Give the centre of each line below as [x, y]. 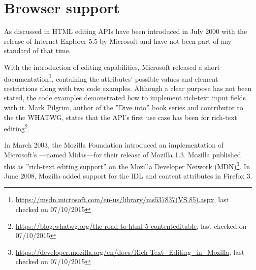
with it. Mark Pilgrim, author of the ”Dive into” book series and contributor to [124, 107]
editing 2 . [17, 128]
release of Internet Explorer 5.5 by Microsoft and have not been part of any [118, 41]
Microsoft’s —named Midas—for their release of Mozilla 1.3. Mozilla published [123, 154]
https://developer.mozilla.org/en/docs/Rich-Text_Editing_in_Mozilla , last [130, 252]
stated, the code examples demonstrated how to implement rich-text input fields [125, 98]
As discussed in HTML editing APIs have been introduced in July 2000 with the [126, 31]
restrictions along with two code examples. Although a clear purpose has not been [128, 88]
